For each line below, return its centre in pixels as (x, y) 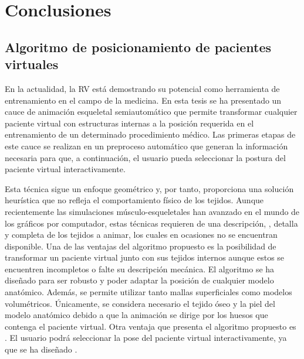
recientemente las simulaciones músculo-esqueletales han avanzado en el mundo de (152, 211)
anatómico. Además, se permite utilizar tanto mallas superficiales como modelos (148, 292)
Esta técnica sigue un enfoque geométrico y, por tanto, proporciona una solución (149, 188)
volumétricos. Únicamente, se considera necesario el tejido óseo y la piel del (140, 303)
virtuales (32, 64)
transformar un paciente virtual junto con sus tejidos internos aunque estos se (145, 257)
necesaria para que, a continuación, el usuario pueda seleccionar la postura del (145, 157)
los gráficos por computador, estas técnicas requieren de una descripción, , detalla (151, 223)
